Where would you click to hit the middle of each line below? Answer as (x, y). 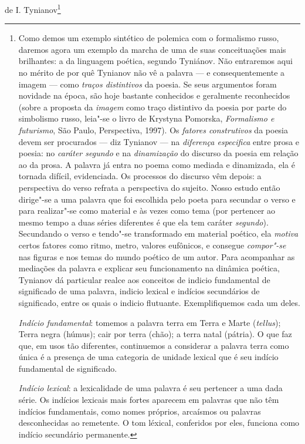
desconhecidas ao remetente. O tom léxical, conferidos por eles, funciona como (159, 423)
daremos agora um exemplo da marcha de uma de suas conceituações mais (152, 49)
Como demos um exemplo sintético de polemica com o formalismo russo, (149, 38)
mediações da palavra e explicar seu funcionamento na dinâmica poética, (149, 268)
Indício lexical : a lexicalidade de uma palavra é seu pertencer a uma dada (150, 388)
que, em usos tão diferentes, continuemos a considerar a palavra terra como (154, 345)
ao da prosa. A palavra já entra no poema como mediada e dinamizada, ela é (157, 164)
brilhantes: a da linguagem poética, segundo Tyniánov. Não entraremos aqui (155, 61)
